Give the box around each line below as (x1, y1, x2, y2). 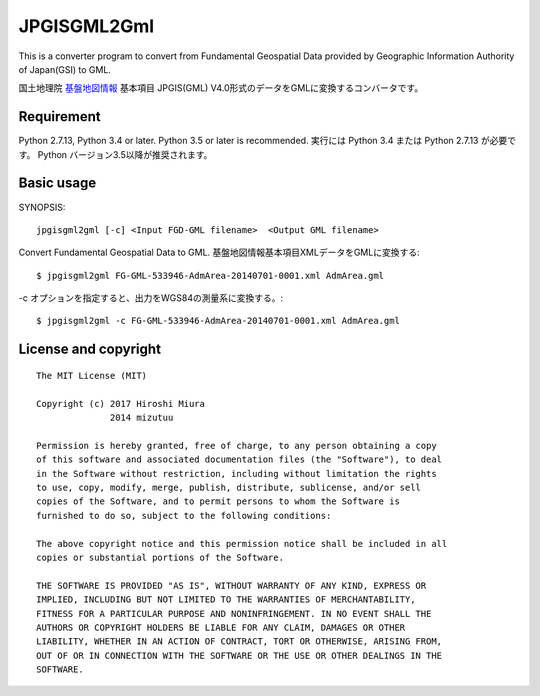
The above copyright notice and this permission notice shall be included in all (36, 538, 448, 549)
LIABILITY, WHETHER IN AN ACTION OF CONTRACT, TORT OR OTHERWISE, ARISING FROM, (36, 636, 443, 647)
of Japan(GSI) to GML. (18, 63, 112, 75)
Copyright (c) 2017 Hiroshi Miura (36, 398, 205, 409)
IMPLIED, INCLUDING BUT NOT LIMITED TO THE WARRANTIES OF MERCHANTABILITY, (36, 594, 416, 605)
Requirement (18, 108, 102, 125)
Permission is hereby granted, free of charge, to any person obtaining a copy (36, 440, 437, 451)
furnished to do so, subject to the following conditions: (36, 510, 332, 521)
